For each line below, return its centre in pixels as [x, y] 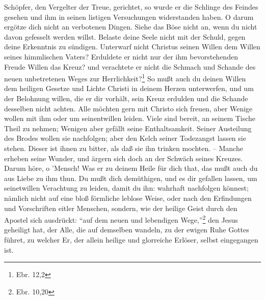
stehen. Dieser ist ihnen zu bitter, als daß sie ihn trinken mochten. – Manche [124, 148]
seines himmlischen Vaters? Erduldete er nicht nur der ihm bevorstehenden [121, 56]
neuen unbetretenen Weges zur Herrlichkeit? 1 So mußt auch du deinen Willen [125, 78]
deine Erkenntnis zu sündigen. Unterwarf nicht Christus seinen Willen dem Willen [132, 47]
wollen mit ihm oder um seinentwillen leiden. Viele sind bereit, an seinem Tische [130, 118]
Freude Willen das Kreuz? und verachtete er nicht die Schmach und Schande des [130, 66]
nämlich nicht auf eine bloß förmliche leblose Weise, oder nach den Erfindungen [128, 198]
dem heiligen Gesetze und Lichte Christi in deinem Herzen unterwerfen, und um [129, 88]
